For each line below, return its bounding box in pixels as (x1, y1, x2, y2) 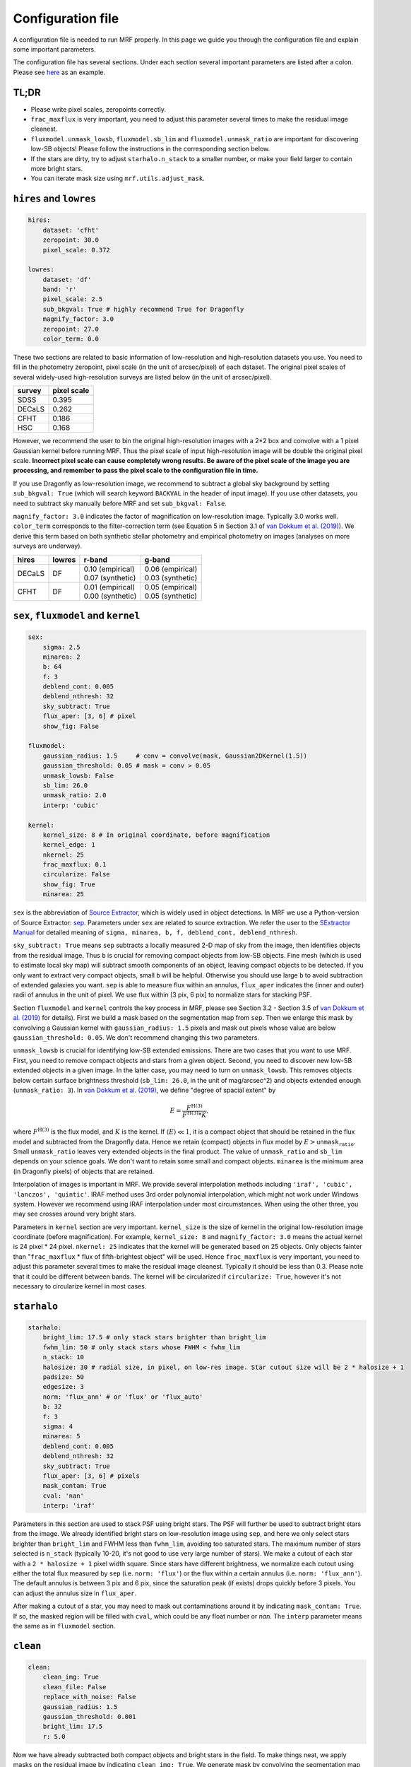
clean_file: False (42, 1683, 107, 1691)
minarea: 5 (42, 1432, 81, 1440)
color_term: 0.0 (42, 335, 99, 343)
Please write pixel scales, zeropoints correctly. (30, 105, 166, 113)
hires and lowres (13, 193, 97, 205)
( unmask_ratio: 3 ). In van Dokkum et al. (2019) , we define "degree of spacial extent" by (13, 1086, 276, 1094)
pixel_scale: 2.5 (42, 295, 103, 303)
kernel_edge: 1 (42, 841, 95, 849)
